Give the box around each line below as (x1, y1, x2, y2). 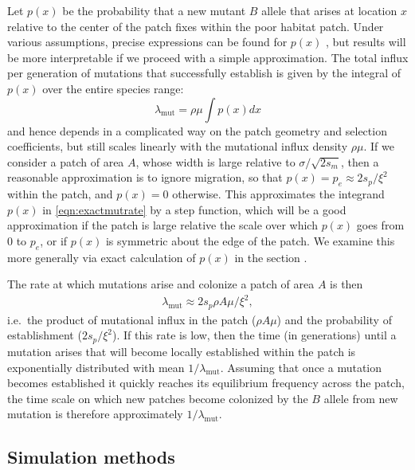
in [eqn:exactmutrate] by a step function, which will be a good (42, 201, 346, 217)
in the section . (234, 249, 307, 265)
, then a (341, 153, 379, 170)
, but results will (326, 33, 406, 50)
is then (330, 276, 363, 292)
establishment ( (7, 327, 82, 343)
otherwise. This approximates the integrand (172, 186, 385, 202)
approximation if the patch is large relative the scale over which (7, 217, 318, 233)
